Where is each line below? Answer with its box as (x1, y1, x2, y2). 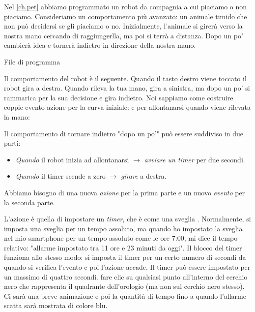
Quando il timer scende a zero (15, 171, 106, 181)
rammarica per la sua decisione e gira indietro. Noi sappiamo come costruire (4, 92, 233, 102)
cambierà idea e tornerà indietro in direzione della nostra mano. (4, 40, 196, 50)
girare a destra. (120, 171, 167, 181)
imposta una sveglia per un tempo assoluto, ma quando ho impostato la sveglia (4, 223, 243, 233)
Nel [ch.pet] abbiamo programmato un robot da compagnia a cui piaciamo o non (4, 1, 247, 11)
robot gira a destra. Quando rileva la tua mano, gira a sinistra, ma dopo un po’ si (4, 83, 250, 93)
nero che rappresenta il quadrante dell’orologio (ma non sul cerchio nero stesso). (4, 281, 245, 291)
